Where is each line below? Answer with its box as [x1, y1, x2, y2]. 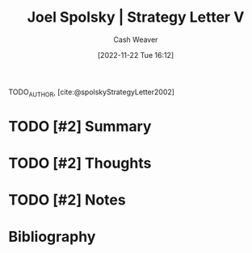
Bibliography [8, 228, 96, 246]
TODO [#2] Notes [8, 191, 127, 209]
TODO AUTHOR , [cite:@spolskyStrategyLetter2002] [8, 87, 175, 98]
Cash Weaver [113, 35, 158, 44]
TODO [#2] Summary [8, 117, 152, 135]
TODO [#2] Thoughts [8, 154, 152, 172]
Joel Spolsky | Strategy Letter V [27, 8, 245, 27]
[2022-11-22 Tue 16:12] [97, 50, 174, 60]
